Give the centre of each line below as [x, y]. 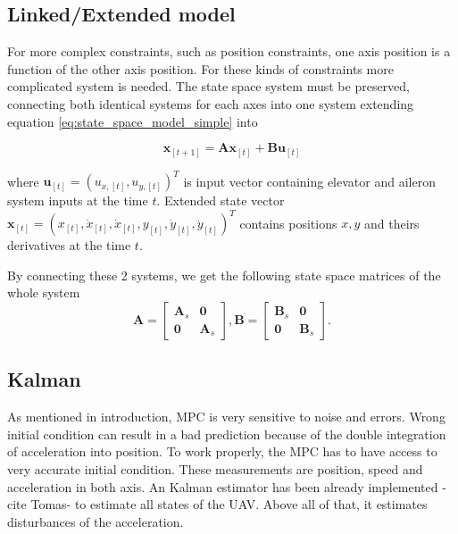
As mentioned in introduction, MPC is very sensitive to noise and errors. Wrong [226, 417]
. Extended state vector [221, 200]
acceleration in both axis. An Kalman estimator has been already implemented [223, 486]
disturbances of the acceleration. [96, 521]
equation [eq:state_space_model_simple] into [133, 121]
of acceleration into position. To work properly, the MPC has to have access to [222, 451]
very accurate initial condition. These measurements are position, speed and [215, 469]
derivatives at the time [69, 245]
